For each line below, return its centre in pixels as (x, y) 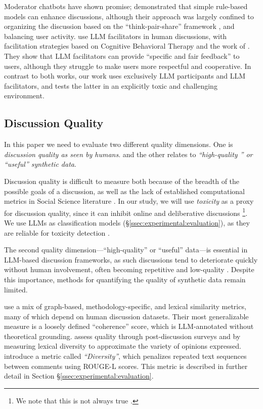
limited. (16, 289)
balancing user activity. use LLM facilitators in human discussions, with (116, 36)
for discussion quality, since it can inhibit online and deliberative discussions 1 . (126, 212)
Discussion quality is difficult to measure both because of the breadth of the (122, 181)
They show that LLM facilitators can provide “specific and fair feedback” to (122, 55)
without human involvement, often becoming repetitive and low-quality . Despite (129, 269)
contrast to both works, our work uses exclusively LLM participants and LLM (125, 76)
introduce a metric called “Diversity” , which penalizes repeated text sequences (125, 356)
